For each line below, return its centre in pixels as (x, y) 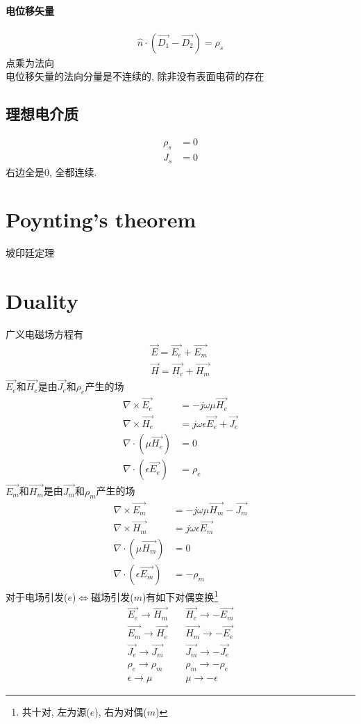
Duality (42, 301)
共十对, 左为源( (56, 712)
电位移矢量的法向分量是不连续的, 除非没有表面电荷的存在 (135, 76)
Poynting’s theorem (101, 219)
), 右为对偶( (121, 712)
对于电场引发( (37, 596)
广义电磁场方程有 (44, 333)
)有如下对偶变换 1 (180, 595)
